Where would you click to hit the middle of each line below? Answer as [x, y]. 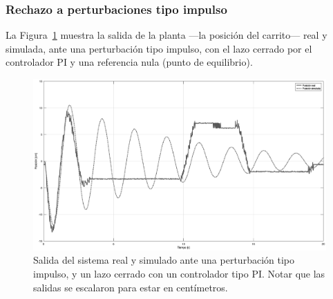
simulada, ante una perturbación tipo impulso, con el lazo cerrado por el [159, 48]
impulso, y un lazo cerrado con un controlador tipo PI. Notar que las [179, 274]
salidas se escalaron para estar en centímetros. [131, 287]
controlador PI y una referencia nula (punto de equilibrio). [129, 62]
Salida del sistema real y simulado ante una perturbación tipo [164, 260]
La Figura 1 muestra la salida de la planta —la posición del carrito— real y [166, 35]
